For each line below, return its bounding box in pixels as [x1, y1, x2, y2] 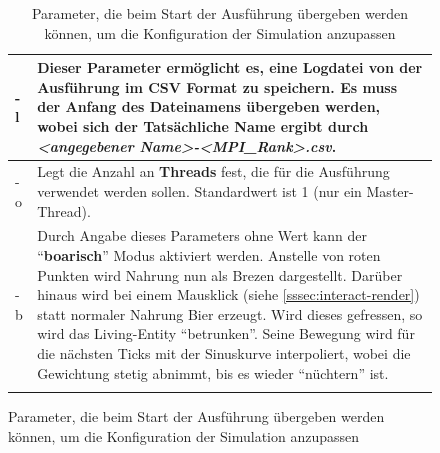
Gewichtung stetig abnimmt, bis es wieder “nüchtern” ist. [37, 362, 389, 383]
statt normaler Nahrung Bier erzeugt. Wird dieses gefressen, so [37, 303, 423, 324]
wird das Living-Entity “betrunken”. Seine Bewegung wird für [37, 323, 415, 344]
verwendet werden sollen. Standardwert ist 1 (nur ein [37, 181, 362, 201]
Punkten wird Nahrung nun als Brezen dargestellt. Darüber [37, 264, 403, 285]
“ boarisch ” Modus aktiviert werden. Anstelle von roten [37, 245, 381, 266]
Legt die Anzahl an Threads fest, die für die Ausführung [37, 161, 390, 182]
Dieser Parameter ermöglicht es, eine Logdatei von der [37, 57, 423, 78]
